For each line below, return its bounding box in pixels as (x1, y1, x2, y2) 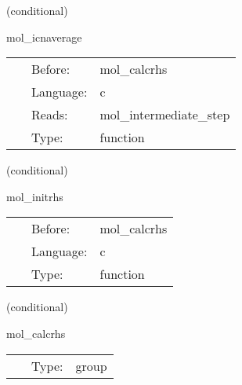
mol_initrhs (6, 188, 63, 204)
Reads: (31, 105, 68, 124)
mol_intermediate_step (99, 105, 230, 124)
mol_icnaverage (6, 28, 82, 45)
